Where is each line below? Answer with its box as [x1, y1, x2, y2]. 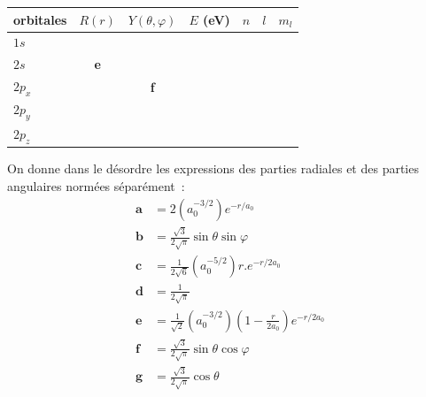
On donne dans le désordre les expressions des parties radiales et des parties [7, 159, 419, 178]
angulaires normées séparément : [7, 177, 185, 195]
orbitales [13, 10, 67, 28]
